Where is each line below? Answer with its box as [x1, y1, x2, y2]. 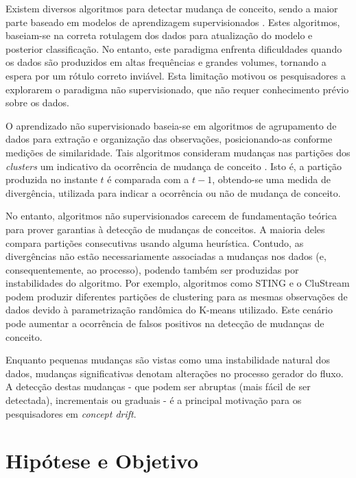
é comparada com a [107, 172, 189, 187]
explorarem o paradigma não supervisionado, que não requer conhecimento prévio [5, 82, 349, 96]
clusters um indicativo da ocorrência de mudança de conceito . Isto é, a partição [5, 158, 342, 173]
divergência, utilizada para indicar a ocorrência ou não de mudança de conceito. [5, 185, 341, 200]
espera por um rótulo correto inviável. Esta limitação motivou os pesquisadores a [5, 68, 346, 82]
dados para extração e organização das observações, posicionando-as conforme [5, 132, 333, 146]
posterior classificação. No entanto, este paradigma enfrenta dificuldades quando [5, 41, 342, 56]
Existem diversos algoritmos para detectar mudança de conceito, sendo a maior [5, 1, 338, 15]
